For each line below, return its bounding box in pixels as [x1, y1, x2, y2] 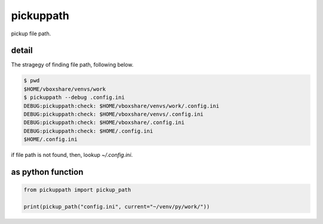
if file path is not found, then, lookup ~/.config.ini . [11, 152, 133, 159]
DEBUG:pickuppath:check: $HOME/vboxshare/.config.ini [23, 119, 185, 126]
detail [11, 46, 33, 56]
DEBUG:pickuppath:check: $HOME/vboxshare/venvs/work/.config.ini [23, 102, 220, 109]
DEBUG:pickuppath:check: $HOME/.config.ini [23, 128, 154, 134]
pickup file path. [11, 30, 51, 37]
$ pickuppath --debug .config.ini [23, 94, 125, 101]
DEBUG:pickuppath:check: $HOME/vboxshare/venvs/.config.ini [23, 111, 204, 117]
